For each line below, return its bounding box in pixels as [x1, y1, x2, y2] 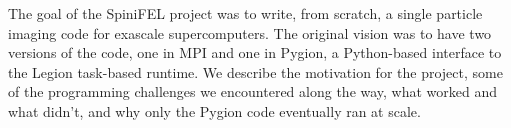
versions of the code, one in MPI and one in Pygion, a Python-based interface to [8, 42, 502, 63]
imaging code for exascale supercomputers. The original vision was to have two [8, 22, 492, 43]
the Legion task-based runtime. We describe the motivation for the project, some [8, 61, 503, 82]
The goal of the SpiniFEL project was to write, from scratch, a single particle [8, 3, 483, 23]
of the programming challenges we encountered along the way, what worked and [8, 81, 498, 102]
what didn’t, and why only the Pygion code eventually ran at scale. [8, 100, 421, 121]
